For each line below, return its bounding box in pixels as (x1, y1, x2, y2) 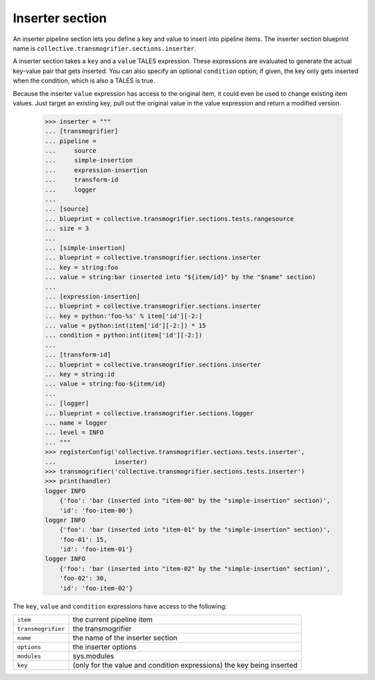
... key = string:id (44, 370, 115, 379)
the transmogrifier (72, 624, 132, 633)
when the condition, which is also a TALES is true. (12, 76, 156, 85)
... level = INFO (44, 429, 104, 437)
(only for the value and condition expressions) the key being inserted (72, 661, 298, 670)
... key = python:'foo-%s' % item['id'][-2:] (44, 312, 203, 320)
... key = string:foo (44, 263, 119, 271)
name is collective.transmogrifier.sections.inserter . (12, 44, 197, 52)
